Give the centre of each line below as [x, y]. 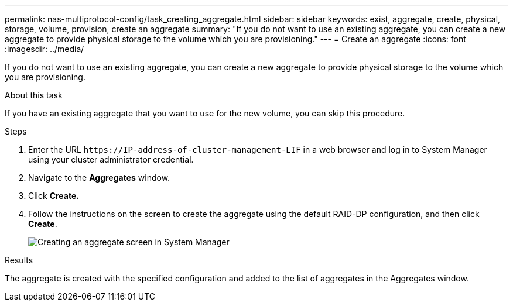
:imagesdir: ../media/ [45, 49]
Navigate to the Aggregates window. [99, 178]
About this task [34, 95]
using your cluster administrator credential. [111, 159]
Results [19, 260]
